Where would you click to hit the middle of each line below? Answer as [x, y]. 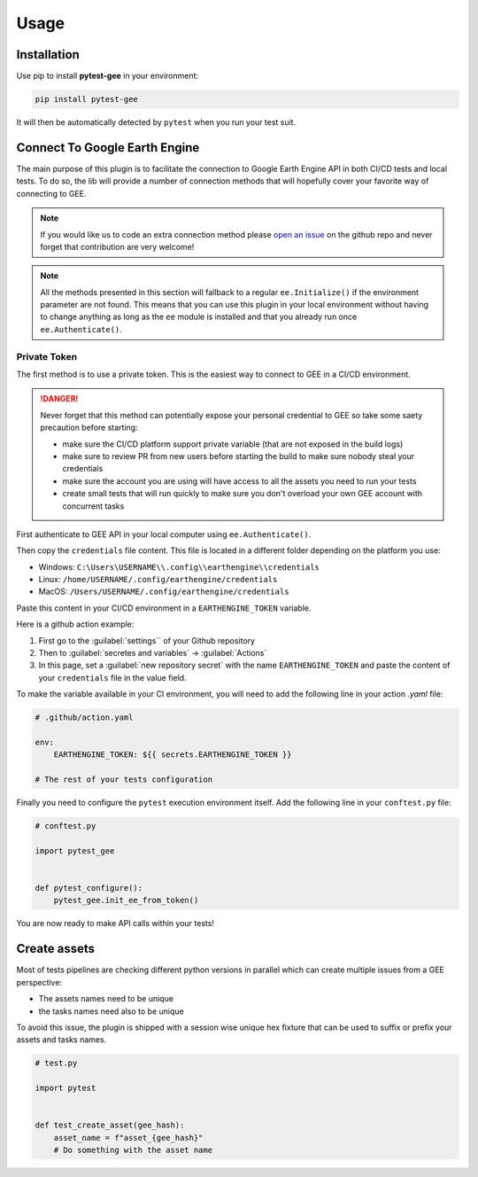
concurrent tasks [93, 506]
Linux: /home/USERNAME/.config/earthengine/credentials [158, 580]
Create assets [55, 949]
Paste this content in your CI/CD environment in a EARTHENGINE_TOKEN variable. [164, 608]
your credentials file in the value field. [112, 677]
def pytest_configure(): [89, 888]
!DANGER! [59, 399]
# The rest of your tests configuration [123, 779]
